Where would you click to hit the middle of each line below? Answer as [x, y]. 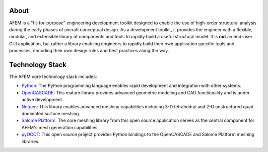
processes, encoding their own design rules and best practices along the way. [89, 51]
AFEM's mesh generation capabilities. [60, 127]
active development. [42, 100]
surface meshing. [62, 113]
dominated [33, 113]
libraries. [31, 141]
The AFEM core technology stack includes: [53, 76]
